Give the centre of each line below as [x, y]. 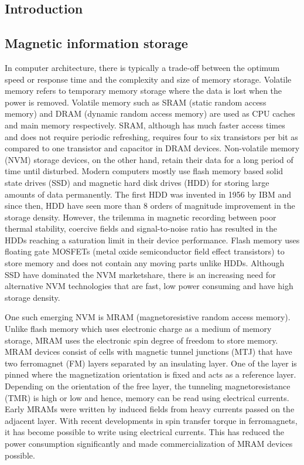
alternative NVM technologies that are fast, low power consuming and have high [149, 286]
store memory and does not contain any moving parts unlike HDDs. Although [145, 263]
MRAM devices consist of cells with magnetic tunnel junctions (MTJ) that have [148, 352]
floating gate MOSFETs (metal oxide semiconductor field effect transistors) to [145, 251]
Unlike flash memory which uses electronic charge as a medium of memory [138, 329]
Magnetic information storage [96, 43]
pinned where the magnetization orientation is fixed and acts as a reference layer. [151, 374]
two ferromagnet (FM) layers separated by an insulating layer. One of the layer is [151, 363]
